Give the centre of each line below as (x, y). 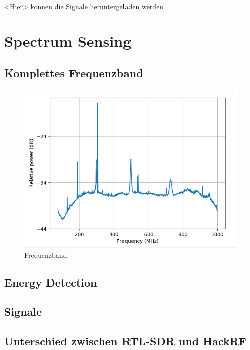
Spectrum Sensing (68, 41)
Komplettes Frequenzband (74, 73)
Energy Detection (51, 282)
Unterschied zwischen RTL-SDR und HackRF (126, 341)
